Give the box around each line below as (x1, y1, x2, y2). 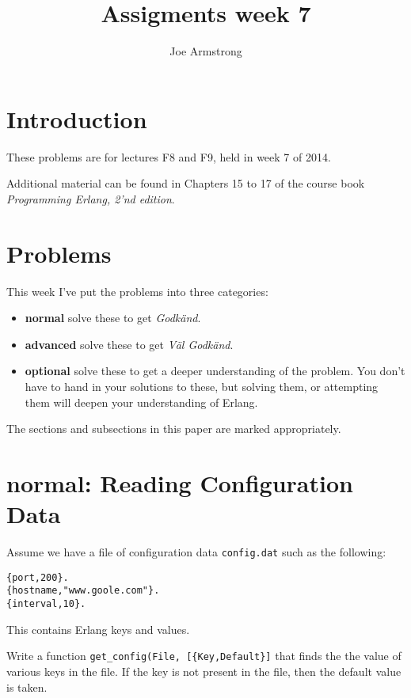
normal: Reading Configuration (6, 466, 353, 499)
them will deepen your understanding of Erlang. (25, 393, 258, 410)
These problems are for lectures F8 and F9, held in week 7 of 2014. (6, 148, 331, 165)
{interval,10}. (6, 598, 86, 609)
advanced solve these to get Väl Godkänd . (25, 336, 234, 352)
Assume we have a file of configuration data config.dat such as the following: (6, 544, 386, 560)
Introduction (6, 102, 147, 135)
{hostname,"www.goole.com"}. (6, 585, 160, 597)
